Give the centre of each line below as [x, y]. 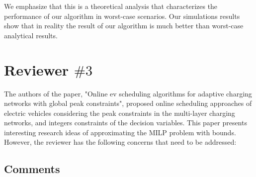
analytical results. [31, 35]
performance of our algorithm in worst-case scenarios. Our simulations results [122, 16]
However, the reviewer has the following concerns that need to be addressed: [120, 142]
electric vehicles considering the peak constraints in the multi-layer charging [120, 113]
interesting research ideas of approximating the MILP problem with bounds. [120, 132]
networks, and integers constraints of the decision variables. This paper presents [126, 123]
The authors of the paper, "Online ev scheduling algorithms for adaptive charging [128, 93]
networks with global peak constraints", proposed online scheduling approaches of [128, 103]
